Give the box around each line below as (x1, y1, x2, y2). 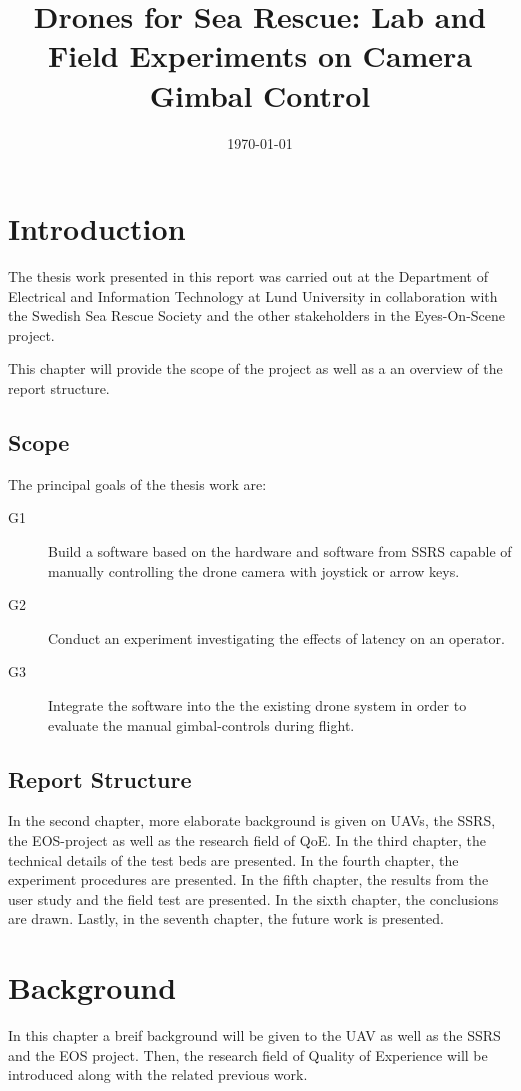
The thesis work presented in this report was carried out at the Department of (8, 266, 488, 287)
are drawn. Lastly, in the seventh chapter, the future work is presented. (8, 908, 444, 929)
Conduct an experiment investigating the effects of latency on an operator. (48, 627, 505, 648)
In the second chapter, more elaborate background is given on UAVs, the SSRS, (8, 810, 496, 831)
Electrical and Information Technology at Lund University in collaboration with (8, 285, 498, 306)
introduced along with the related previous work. (8, 1064, 308, 1085)
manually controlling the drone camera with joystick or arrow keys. (48, 560, 460, 581)
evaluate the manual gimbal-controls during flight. (48, 714, 355, 735)
